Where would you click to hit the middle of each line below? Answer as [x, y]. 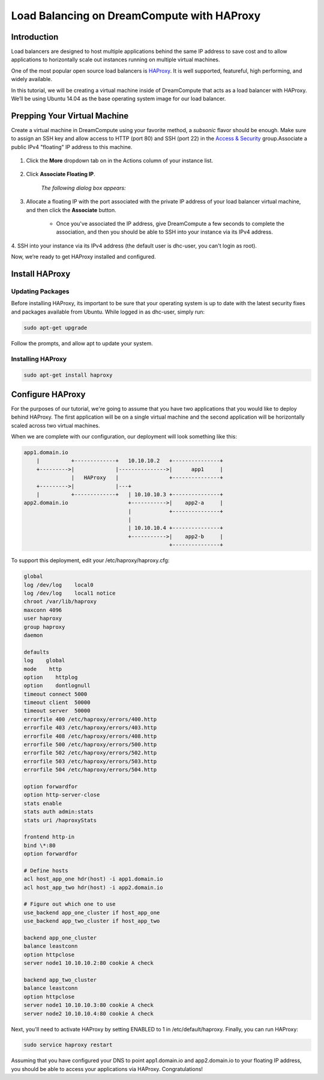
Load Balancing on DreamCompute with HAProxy [136, 16]
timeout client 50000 [57, 702]
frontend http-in [49, 837]
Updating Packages [40, 291]
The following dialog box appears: [83, 188]
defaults [37, 652]
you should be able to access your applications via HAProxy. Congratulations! [107, 1069]
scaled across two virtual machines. [55, 425]
